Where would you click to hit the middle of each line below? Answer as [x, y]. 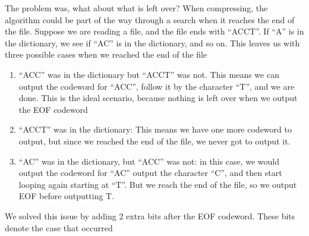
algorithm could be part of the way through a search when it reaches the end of [150, 19]
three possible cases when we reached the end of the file [106, 54]
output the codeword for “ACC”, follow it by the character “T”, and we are [157, 86]
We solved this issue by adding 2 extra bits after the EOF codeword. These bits [150, 215]
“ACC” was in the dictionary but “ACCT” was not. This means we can [149, 74]
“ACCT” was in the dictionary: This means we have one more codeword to [155, 129]
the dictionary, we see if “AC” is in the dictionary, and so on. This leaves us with [152, 43]
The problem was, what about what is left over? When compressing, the [136, 8]
